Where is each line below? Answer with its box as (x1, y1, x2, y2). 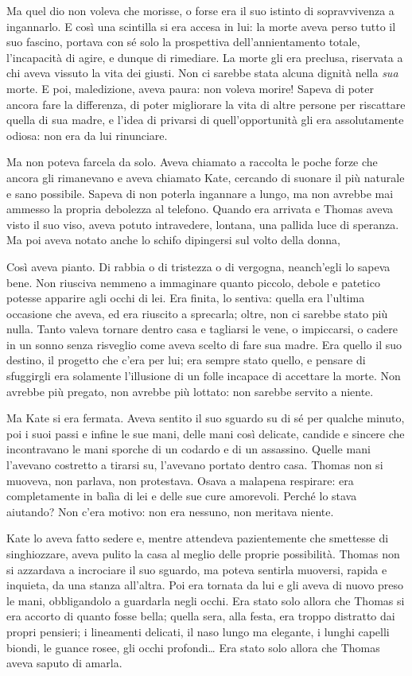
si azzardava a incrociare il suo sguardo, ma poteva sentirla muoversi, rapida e (6, 561, 387, 577)
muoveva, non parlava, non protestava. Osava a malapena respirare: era (6, 472, 354, 488)
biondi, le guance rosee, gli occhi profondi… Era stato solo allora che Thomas (6, 639, 380, 655)
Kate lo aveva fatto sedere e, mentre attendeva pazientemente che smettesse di (6, 530, 389, 546)
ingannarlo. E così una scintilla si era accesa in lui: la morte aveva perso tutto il (6, 17, 396, 34)
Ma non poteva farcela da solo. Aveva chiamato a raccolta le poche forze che (6, 153, 378, 170)
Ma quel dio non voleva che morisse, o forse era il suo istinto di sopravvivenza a (6, 2, 395, 18)
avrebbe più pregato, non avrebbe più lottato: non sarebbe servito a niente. (6, 383, 374, 399)
